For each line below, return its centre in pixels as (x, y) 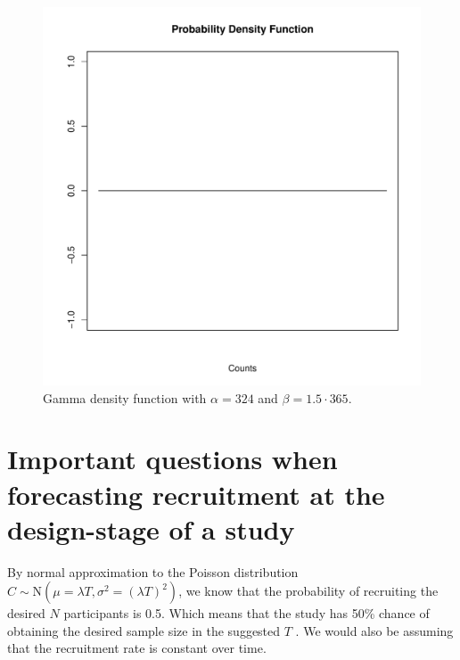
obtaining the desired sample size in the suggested (144, 630)
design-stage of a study (151, 528)
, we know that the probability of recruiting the (308, 591)
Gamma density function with (125, 397)
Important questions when (172, 459)
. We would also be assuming (374, 630)
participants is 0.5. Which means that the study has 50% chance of (246, 613)
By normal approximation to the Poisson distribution (153, 571)
